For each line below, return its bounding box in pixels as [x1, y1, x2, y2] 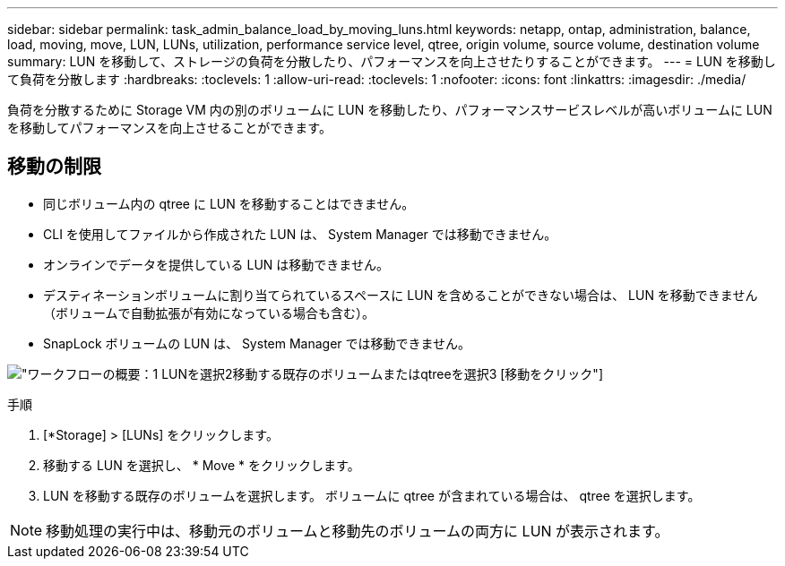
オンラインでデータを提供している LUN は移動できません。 [43, 256, 389, 272]
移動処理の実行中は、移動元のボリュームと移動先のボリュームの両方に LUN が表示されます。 [46, 521, 669, 540]
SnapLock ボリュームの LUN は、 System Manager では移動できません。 [43, 335, 471, 351]
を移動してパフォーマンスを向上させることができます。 [7, 120, 332, 135]
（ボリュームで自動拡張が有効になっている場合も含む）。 [43, 304, 375, 321]
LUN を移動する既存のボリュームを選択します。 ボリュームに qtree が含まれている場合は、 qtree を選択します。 [43, 487, 701, 503]
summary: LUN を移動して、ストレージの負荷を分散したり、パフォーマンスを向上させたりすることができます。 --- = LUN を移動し [7, 54, 776, 69]
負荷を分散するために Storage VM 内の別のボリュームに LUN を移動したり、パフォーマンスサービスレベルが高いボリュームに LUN [7, 102, 772, 117]
